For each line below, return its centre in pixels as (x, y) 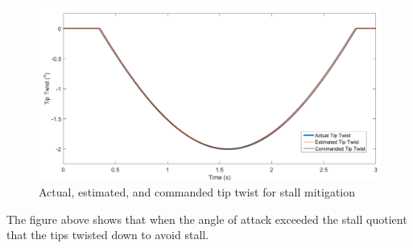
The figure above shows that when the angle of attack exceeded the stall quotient (207, 219)
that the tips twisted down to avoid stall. (108, 235)
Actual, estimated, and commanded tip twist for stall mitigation (197, 192)
